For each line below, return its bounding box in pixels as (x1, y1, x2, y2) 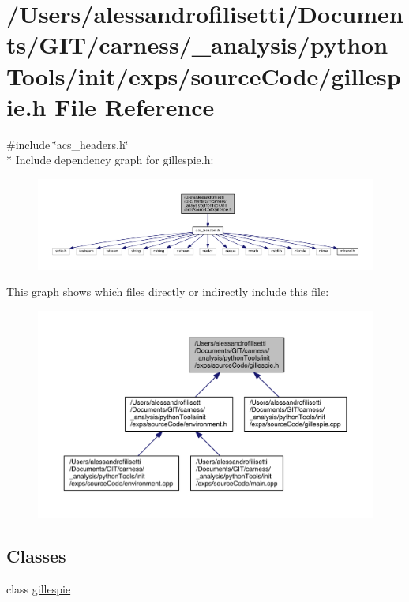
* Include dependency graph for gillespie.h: (6, 151, 214, 168)
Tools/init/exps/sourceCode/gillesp (6, 59, 401, 92)
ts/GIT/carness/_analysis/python (6, 28, 388, 61)
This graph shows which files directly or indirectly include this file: (6, 283, 329, 300)
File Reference (54, 90, 215, 122)
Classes (6, 543, 66, 567)
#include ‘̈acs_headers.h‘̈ (6, 136, 129, 152)
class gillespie (6, 580, 71, 596)
